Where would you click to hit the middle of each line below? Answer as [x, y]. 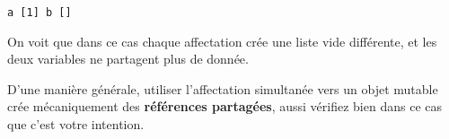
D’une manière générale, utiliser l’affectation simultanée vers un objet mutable [223, 88]
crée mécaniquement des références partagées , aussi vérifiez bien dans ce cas [224, 106]
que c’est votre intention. [76, 124]
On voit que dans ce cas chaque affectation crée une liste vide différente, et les [222, 41]
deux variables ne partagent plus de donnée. [128, 59]
